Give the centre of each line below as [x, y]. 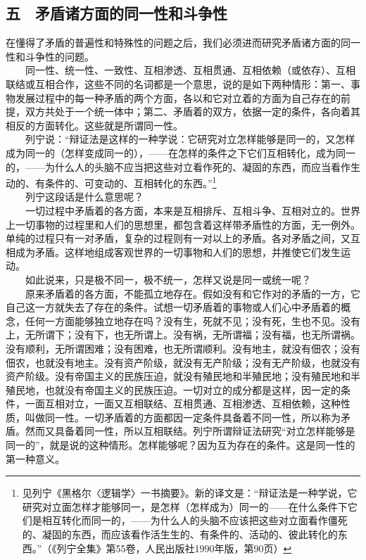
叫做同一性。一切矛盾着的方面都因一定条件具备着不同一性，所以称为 [183, 417]
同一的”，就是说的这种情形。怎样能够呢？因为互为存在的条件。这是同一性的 [181, 445]
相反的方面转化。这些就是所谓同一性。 [94, 125]
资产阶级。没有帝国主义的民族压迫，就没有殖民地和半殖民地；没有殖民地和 [178, 376]
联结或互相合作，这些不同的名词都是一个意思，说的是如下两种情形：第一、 [178, 83]
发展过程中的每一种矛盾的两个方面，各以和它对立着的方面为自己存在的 [178, 97]
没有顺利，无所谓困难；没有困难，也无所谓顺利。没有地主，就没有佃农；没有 [183, 348]
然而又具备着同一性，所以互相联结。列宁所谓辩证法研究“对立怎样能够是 [190, 431]
